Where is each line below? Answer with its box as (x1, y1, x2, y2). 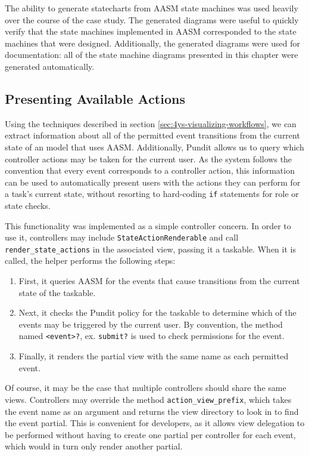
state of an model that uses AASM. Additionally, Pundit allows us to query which (5, 140, 304, 153)
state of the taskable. (18, 286, 96, 298)
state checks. (5, 199, 51, 211)
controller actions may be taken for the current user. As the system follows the (5, 152, 292, 165)
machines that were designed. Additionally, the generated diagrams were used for (5, 36, 300, 49)
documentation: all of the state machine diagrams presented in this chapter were (5, 48, 298, 61)
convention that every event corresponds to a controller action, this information (5, 164, 295, 177)
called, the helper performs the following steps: (5, 254, 176, 267)
